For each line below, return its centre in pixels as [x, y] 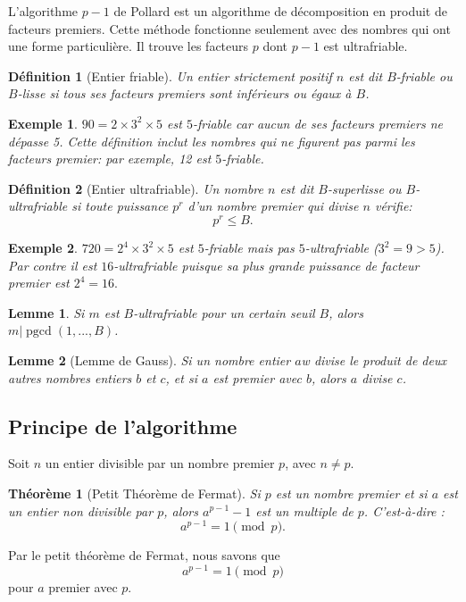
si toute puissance [120, 206]
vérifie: [393, 206]
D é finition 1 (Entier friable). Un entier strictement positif [170, 75]
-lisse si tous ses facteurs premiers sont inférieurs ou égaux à [184, 93]
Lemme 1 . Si [46, 312]
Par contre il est [53, 265]
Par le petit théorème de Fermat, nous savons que [144, 555]
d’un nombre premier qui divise [273, 206]
